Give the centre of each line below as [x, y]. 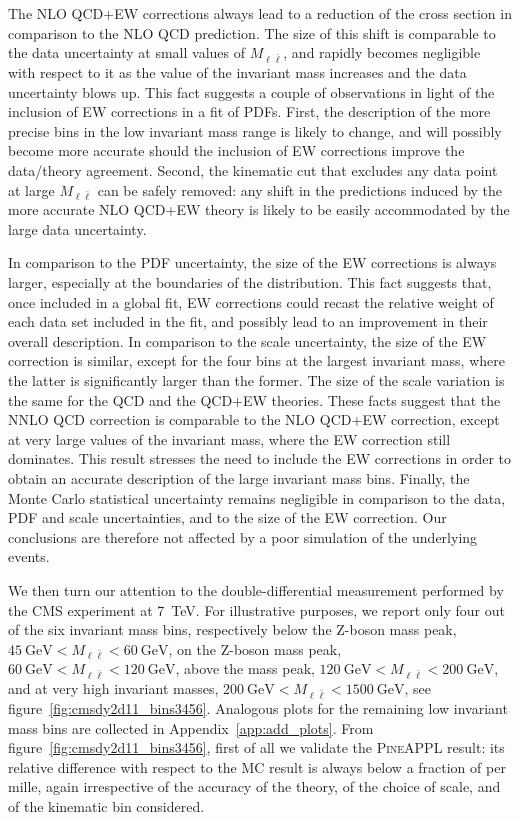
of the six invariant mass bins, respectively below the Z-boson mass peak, [232, 629]
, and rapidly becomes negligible [382, 52]
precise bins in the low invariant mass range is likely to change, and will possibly [255, 130]
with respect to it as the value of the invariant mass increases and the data [237, 71]
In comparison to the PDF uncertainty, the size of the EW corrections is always [252, 262]
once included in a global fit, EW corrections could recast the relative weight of [251, 301]
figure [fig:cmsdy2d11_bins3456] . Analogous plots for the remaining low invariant [258, 707]
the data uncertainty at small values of [127, 52]
